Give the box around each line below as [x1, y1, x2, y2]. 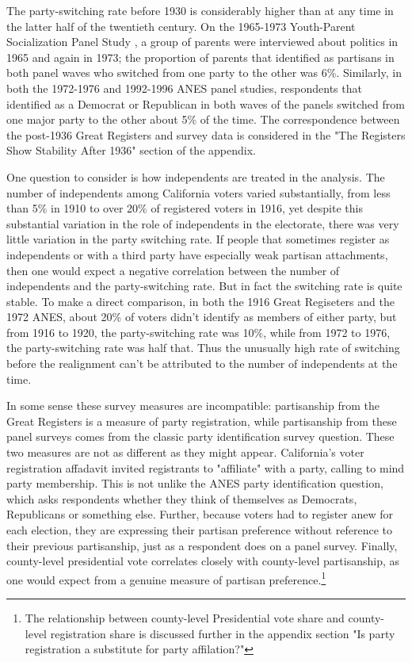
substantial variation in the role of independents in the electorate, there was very [6, 215, 399, 232]
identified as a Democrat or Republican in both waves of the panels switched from [6, 95, 405, 112]
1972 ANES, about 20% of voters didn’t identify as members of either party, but [6, 308, 397, 325]
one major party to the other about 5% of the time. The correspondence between [6, 111, 400, 128]
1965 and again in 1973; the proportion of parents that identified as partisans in [6, 48, 395, 65]
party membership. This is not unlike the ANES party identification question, [6, 475, 383, 492]
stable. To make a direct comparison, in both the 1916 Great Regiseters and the [6, 293, 395, 309]
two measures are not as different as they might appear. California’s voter [6, 444, 364, 461]
